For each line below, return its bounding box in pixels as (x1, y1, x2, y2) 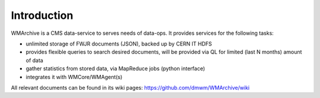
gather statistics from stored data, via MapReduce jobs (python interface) (25, 65, 206, 72)
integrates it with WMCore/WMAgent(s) (25, 73, 123, 80)
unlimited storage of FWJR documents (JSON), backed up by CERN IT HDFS (25, 40, 213, 47)
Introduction (11, 9, 73, 22)
